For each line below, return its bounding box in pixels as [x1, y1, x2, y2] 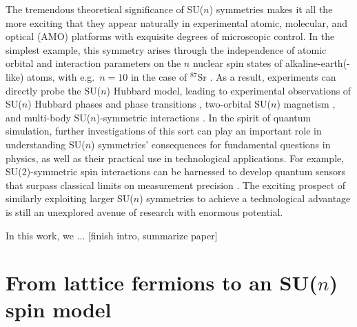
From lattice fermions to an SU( [6, 268, 318, 297]
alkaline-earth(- [285, 56, 350, 70]
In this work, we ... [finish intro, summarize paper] [6, 228, 218, 242]
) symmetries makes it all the [209, 2, 333, 16]
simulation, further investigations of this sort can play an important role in [6, 123, 322, 138]
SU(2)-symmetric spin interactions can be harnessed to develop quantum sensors [6, 164, 346, 179]
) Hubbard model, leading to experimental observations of [106, 83, 351, 97]
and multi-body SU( [6, 110, 91, 124]
